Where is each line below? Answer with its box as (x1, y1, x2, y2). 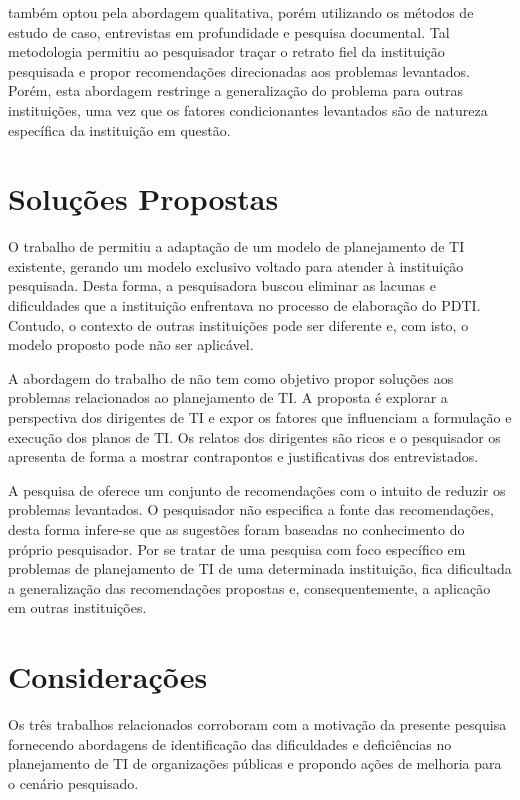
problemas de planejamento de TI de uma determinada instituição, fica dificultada (8, 558, 512, 579)
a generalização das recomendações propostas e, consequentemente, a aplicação (8, 577, 491, 598)
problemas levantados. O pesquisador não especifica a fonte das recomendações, (8, 499, 494, 520)
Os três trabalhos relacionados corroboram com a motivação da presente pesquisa (8, 714, 507, 735)
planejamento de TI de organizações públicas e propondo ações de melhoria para (8, 753, 502, 774)
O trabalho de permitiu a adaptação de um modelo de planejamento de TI (8, 236, 465, 257)
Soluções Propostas (8, 178, 279, 219)
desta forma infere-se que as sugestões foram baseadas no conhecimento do (8, 519, 465, 539)
